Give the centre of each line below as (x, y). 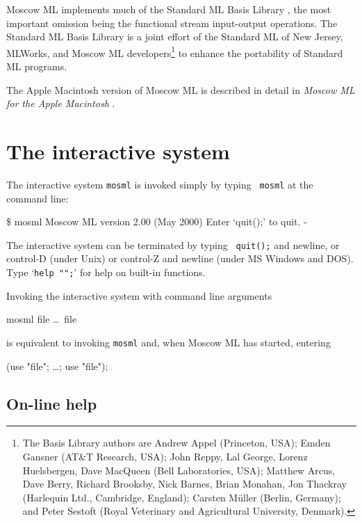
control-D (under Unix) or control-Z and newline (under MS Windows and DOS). (180, 258)
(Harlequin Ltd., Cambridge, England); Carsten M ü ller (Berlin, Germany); (182, 497)
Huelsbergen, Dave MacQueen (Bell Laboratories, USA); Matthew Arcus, (179, 470)
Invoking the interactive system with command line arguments (139, 295)
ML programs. (37, 66)
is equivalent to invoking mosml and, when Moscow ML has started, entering (168, 342)
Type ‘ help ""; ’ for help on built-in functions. (106, 272)
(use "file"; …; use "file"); (57, 365)
